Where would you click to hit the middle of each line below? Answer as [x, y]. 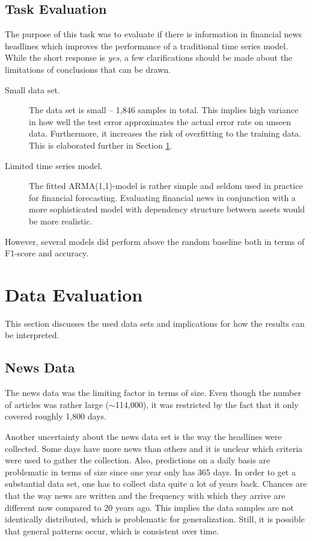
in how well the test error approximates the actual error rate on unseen [160, 121]
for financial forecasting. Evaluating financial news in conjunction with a [162, 197]
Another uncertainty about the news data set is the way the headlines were [143, 436]
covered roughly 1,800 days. [56, 416]
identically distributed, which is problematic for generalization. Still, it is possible [155, 519]
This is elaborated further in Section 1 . [101, 145]
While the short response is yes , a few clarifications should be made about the [149, 57]
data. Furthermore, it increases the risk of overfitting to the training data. [165, 133]
